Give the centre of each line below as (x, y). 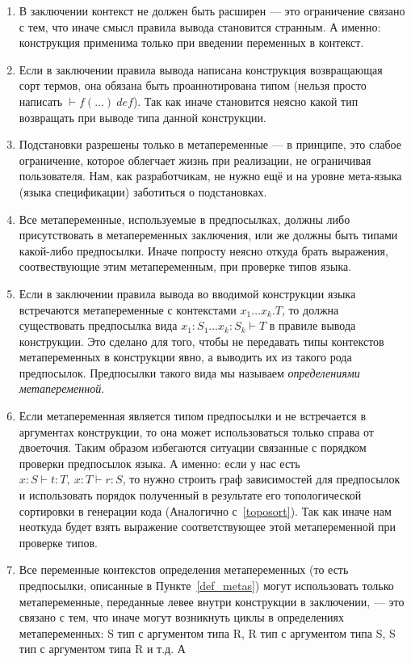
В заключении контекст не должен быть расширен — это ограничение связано (212, 11)
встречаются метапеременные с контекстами (128, 309)
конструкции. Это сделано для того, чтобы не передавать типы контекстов (201, 341)
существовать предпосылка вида (98, 325)
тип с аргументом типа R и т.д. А (102, 649)
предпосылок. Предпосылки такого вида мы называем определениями (189, 372)
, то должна (310, 309)
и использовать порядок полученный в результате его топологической (190, 495)
